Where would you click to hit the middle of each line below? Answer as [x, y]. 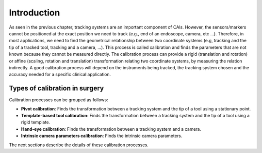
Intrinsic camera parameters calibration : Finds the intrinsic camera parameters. [102, 136]
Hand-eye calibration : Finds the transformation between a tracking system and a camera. [111, 129]
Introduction [34, 13]
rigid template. [36, 122]
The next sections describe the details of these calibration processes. [79, 145]
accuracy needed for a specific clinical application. [60, 75]
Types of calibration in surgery [57, 88]
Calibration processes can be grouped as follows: [59, 100]
